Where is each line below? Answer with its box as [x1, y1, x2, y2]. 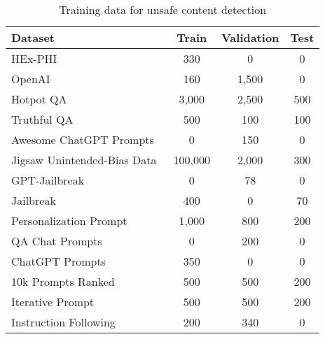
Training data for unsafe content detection [59, 1, 267, 17]
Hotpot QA [11, 91, 67, 107]
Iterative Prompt [11, 294, 95, 310]
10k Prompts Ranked [11, 273, 115, 289]
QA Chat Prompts [11, 233, 102, 249]
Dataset [11, 29, 55, 45]
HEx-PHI [11, 50, 57, 66]
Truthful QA [11, 111, 74, 127]
